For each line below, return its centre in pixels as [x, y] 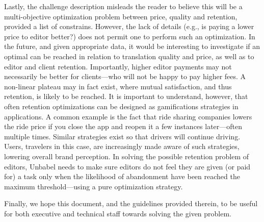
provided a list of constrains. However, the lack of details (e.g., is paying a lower [129, 26]
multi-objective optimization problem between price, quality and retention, [121, 16]
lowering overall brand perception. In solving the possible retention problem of [127, 156]
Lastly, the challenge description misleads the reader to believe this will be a [123, 6]
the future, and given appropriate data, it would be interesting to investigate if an [132, 46]
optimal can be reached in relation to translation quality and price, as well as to [129, 56]
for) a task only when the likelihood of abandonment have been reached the [122, 176]
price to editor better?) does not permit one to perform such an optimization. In [130, 36]
